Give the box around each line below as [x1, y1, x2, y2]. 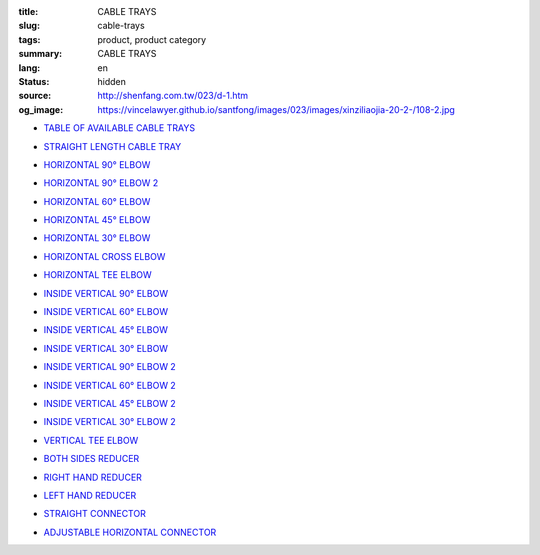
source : [18, 90, 52, 102]
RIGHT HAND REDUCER [43, 471, 142, 483]
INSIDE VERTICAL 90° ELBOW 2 [43, 361, 177, 373]
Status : [18, 75, 50, 87]
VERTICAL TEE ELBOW [43, 434, 139, 446]
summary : [18, 48, 63, 60]
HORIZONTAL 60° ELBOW [43, 195, 151, 207]
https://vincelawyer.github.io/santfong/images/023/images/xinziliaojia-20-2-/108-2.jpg [97, 103, 455, 115]
